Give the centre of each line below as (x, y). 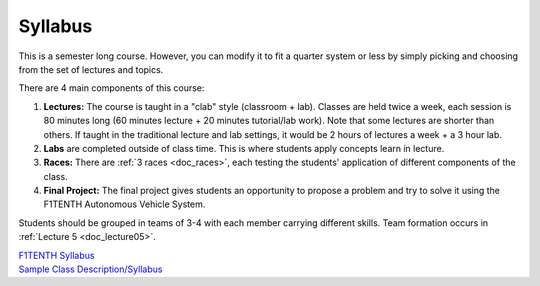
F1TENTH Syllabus (56, 255)
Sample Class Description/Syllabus (90, 269)
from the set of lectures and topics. (91, 69)
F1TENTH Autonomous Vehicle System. (124, 204)
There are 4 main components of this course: (111, 88)
